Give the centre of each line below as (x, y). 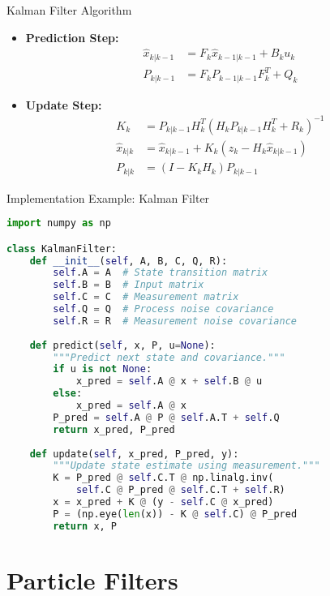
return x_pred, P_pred (114, 429)
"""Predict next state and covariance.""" (169, 357)
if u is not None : (103, 369)
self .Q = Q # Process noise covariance (163, 309)
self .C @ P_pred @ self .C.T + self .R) (180, 490)
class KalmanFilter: (62, 249)
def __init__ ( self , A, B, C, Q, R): (129, 261)
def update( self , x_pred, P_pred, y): (134, 454)
